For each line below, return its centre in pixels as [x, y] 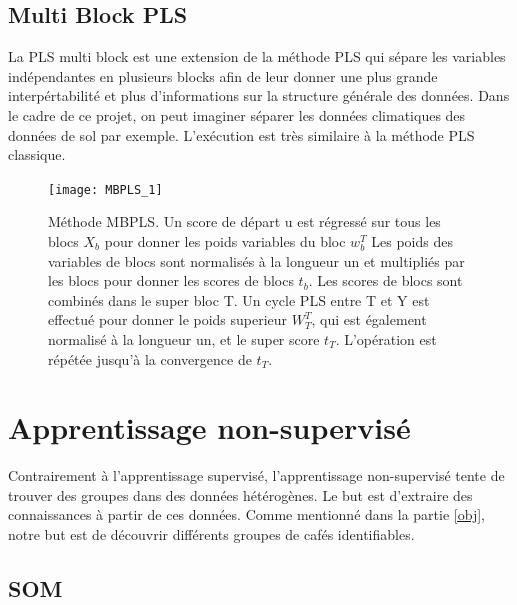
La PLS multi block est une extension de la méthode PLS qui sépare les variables [257, 56]
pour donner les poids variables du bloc [225, 241]
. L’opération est [386, 338]
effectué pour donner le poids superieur [168, 319]
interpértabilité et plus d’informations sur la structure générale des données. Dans [259, 95]
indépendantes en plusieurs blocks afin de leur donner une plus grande [223, 75]
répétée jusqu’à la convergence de [150, 358]
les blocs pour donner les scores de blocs [171, 280]
